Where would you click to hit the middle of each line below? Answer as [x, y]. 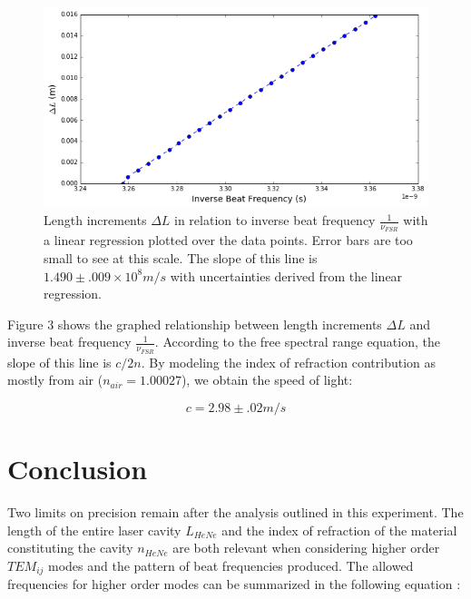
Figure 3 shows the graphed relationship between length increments [195, 324]
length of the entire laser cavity [94, 530]
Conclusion [78, 469]
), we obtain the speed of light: [267, 380]
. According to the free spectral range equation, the [297, 342]
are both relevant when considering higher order [306, 548]
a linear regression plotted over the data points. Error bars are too [228, 240]
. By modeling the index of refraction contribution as [289, 362]
